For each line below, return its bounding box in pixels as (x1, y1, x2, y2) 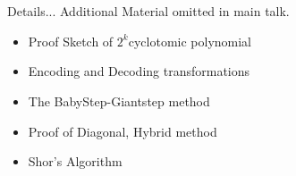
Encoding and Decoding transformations (28, 62, 250, 80)
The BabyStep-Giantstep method (28, 91, 210, 110)
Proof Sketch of (28, 31, 114, 50)
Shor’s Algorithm (28, 152, 123, 171)
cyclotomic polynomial (128, 31, 252, 50)
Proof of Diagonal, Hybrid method (28, 122, 217, 140)
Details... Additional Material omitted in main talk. (7, 2, 290, 21)
